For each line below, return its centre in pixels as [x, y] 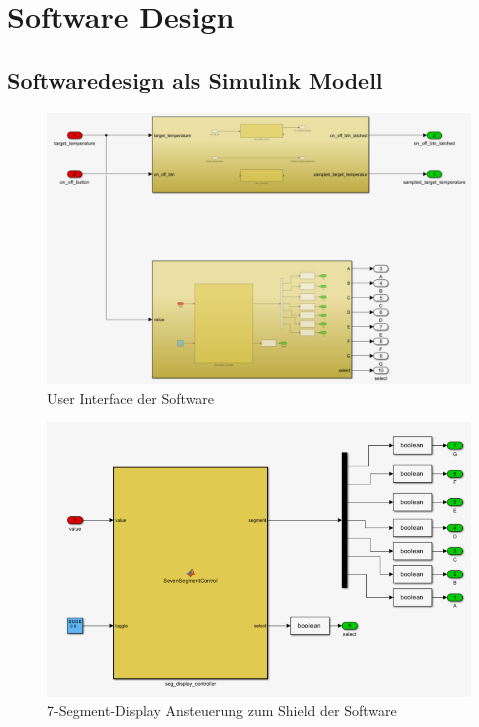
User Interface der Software [131, 397]
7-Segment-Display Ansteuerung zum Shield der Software [222, 710]
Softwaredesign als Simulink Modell [195, 79]
